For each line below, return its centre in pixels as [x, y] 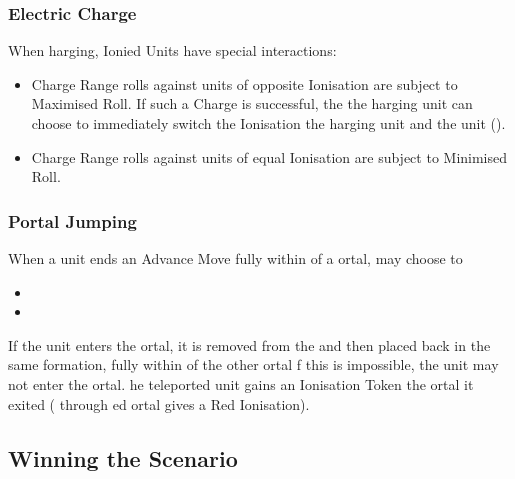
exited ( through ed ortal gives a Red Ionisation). [159, 403]
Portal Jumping [72, 220]
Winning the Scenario [123, 457]
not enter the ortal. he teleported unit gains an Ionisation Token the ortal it [241, 383]
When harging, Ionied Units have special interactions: [172, 50]
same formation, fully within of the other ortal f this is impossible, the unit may [253, 364]
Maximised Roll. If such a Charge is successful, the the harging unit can [252, 103]
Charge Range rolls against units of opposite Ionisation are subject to [244, 83]
